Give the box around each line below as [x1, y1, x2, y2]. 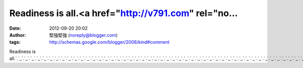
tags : [9, 39, 21, 45]
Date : [9, 25, 21, 31]
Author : [9, 32, 26, 38]
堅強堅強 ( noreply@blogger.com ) [49, 32, 118, 38]
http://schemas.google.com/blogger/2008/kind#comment [49, 39, 170, 45]
